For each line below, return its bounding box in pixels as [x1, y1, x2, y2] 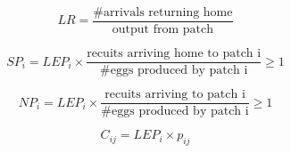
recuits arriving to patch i [104, 88, 245, 101]
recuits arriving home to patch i [87, 47, 262, 60]
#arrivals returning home [93, 6, 233, 19]
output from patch [112, 23, 214, 36]
